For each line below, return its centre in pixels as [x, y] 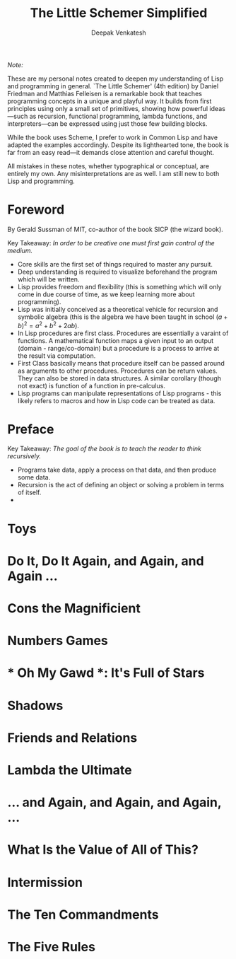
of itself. [29, 492]
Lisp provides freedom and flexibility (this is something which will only [119, 286]
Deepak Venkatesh [119, 33]
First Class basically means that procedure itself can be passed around [121, 363]
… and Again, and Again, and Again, [114, 802]
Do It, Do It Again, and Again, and [106, 561]
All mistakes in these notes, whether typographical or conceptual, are [108, 166]
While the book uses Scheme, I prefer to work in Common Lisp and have [112, 137]
